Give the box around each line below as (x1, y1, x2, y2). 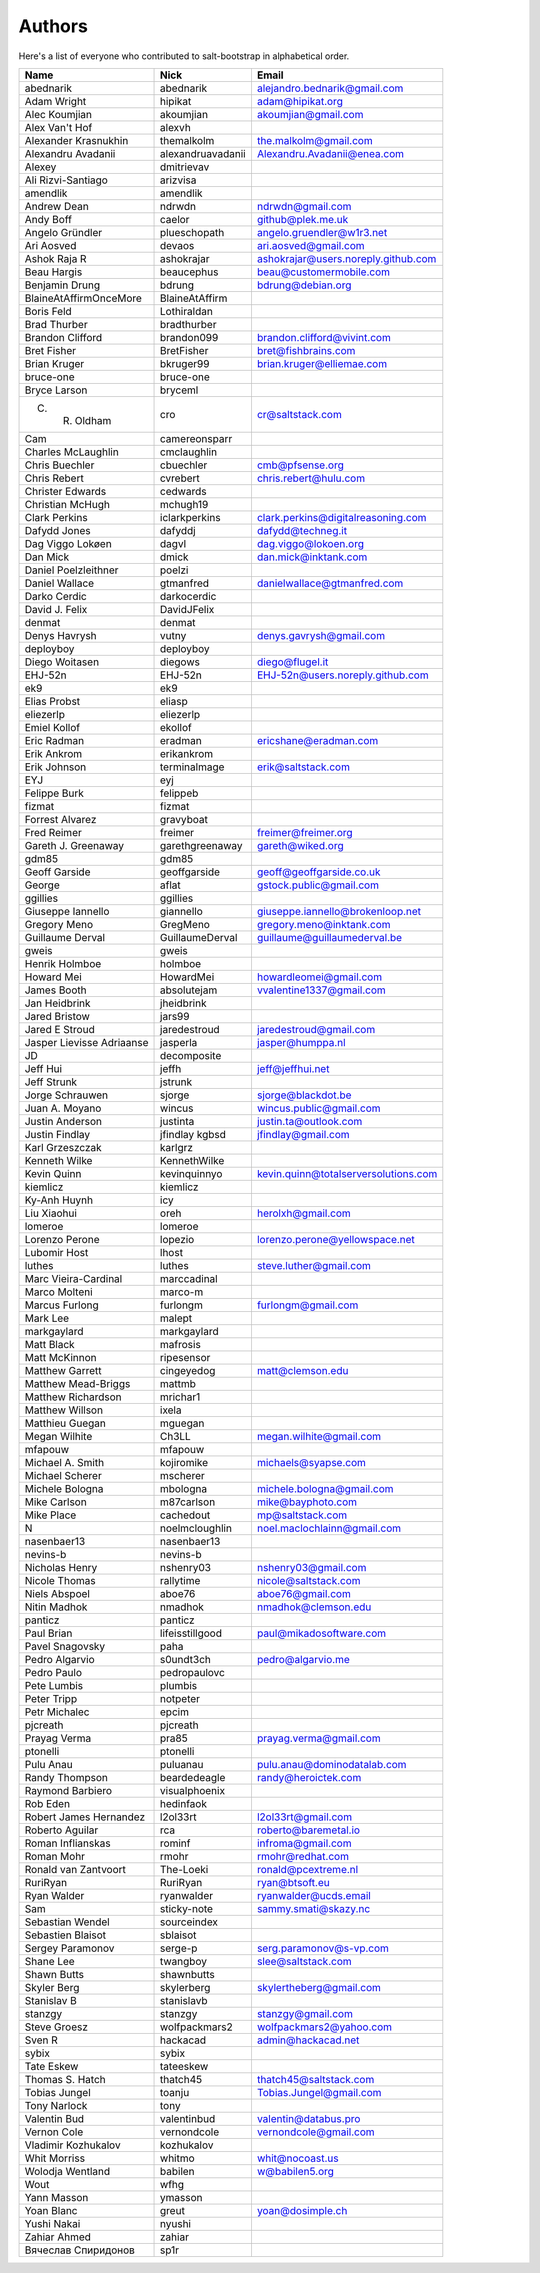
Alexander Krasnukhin (24, 133, 129, 147)
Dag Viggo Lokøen (24, 536, 112, 550)
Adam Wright (24, 94, 87, 108)
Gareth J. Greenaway (24, 838, 125, 852)
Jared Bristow (24, 1009, 90, 1023)
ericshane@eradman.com (256, 733, 379, 747)
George (24, 878, 60, 892)
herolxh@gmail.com (256, 1206, 352, 1220)
